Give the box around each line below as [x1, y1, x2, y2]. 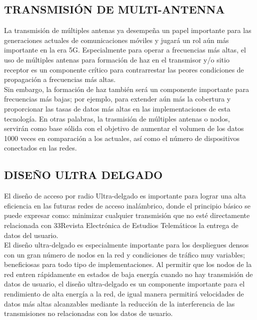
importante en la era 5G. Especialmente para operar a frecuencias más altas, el [4, 44, 246, 55]
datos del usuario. [4, 229, 58, 240]
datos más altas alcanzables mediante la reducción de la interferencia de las [4, 298, 235, 308]
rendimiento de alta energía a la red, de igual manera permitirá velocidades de [4, 288, 244, 299]
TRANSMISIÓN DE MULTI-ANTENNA [4, 1, 225, 17]
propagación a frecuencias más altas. [4, 74, 116, 84]
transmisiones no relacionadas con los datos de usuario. [4, 308, 173, 318]
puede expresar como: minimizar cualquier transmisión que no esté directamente [4, 210, 250, 220]
